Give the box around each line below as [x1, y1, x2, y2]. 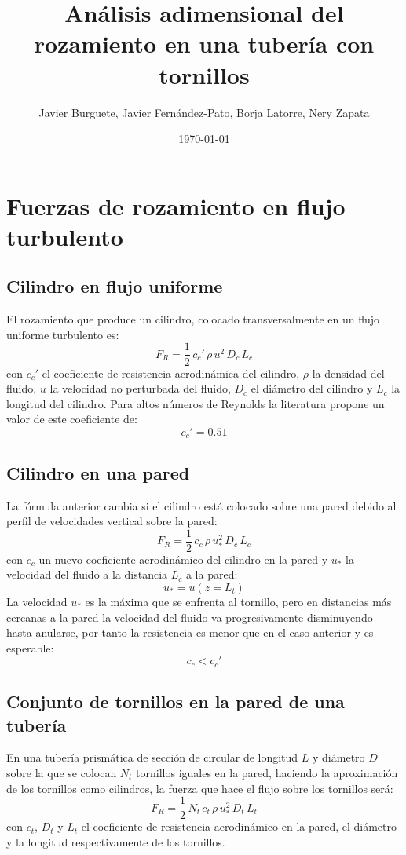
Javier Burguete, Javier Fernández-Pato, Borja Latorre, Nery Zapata [38, 104, 370, 120]
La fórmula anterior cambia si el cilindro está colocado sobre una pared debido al [6, 497, 397, 513]
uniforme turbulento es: [6, 326, 119, 342]
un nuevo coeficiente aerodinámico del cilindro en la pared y [38, 550, 328, 567]
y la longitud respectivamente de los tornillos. [6, 833, 225, 850]
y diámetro [313, 749, 365, 765]
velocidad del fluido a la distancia [6, 566, 168, 583]
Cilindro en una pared [6, 460, 190, 484]
